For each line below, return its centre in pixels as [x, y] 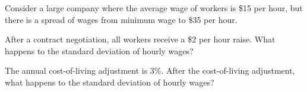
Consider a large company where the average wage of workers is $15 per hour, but [154, 8]
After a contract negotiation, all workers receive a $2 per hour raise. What [140, 39]
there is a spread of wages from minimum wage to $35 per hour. [121, 19]
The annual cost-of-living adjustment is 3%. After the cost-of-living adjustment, [150, 70]
